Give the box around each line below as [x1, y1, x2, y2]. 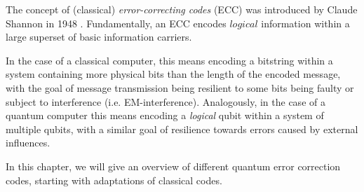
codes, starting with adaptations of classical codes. [6, 172, 222, 187]
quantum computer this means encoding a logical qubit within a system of [6, 108, 324, 123]
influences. [6, 135, 50, 150]
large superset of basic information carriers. [6, 29, 192, 44]
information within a [261, 15, 350, 30]
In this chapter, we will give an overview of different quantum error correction [6, 158, 341, 173]
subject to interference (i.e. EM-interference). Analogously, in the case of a [6, 94, 325, 109]
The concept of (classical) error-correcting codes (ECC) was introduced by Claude [6, 2, 358, 16]
